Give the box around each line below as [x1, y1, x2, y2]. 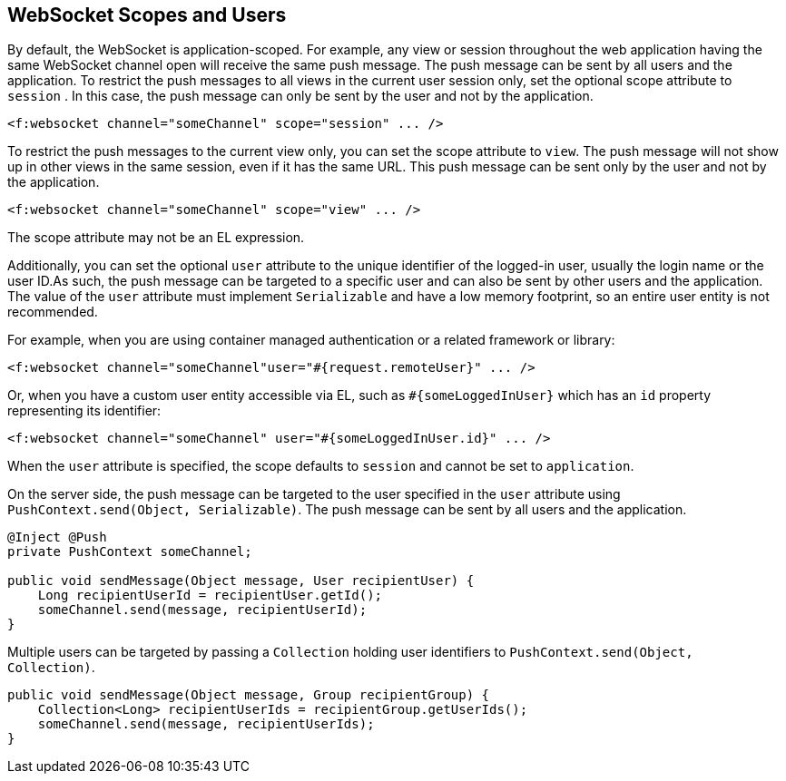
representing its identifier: [7, 403, 162, 419]
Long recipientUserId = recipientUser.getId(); [37, 588, 383, 603]
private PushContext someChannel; [7, 544, 252, 560]
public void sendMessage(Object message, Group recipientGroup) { [7, 688, 490, 703]
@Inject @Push [7, 530, 107, 545]
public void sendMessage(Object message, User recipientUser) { [7, 573, 475, 589]
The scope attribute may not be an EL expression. [7, 229, 305, 246]
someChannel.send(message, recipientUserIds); [37, 717, 375, 732]
